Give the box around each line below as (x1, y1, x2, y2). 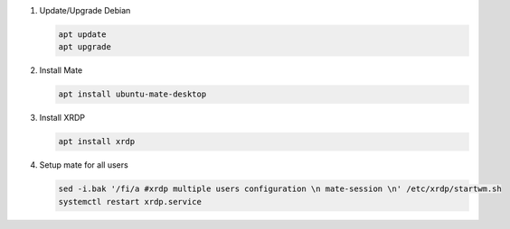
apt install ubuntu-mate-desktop (58, 89, 207, 99)
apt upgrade (58, 41, 112, 52)
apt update (58, 29, 107, 40)
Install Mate (39, 65, 83, 76)
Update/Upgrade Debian (39, 5, 131, 15)
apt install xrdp (58, 136, 136, 147)
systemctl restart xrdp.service (58, 197, 203, 206)
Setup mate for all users (39, 160, 128, 170)
